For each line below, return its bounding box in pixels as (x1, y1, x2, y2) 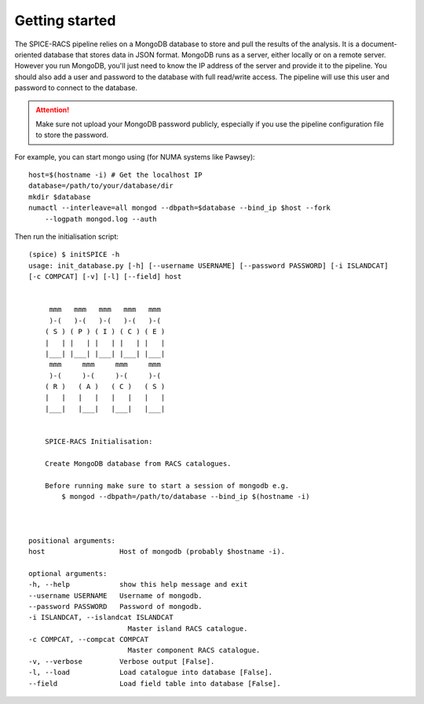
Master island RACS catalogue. (127, 624, 248, 632)
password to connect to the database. (14, 83, 137, 93)
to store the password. (35, 130, 109, 140)
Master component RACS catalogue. (127, 646, 261, 655)
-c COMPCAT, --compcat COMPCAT (28, 635, 149, 644)
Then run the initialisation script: (14, 232, 119, 241)
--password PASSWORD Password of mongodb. (28, 602, 203, 610)
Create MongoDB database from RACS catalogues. (44, 459, 232, 467)
